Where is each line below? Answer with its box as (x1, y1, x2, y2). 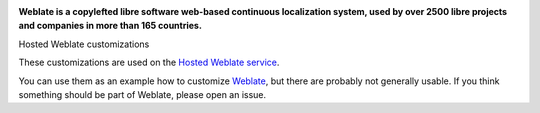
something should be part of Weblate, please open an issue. (18, 88, 267, 100)
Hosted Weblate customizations (18, 38, 150, 50)
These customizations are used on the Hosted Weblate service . (18, 56, 280, 69)
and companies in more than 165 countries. (18, 20, 202, 32)
